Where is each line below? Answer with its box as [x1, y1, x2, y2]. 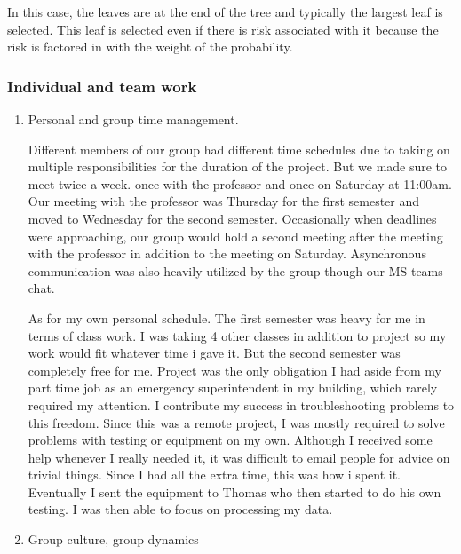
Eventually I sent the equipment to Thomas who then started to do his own [28, 482, 441, 501]
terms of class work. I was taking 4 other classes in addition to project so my [28, 326, 447, 344]
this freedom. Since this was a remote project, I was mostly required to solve [28, 413, 445, 431]
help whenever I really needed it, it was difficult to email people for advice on [28, 447, 450, 466]
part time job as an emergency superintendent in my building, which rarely [28, 378, 438, 397]
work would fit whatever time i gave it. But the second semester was [28, 344, 401, 362]
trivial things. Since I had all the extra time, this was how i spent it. [28, 465, 401, 484]
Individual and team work [7, 75, 197, 97]
